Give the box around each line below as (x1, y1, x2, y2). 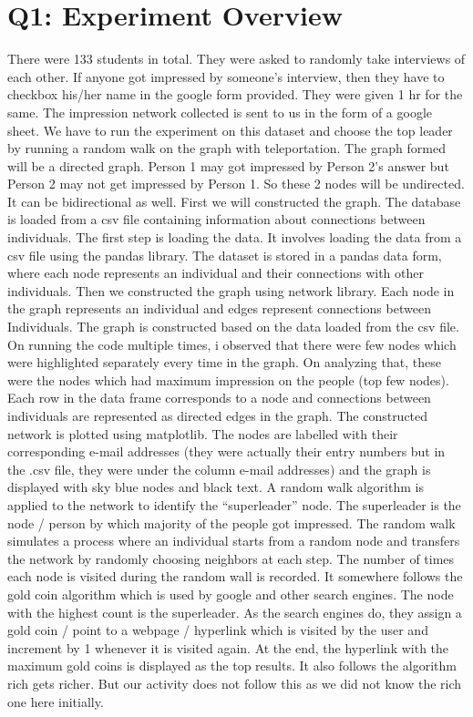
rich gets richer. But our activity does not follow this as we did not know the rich (7, 673, 462, 692)
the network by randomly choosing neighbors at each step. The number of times (7, 548, 455, 568)
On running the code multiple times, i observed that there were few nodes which (7, 334, 457, 353)
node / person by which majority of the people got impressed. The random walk (7, 513, 456, 532)
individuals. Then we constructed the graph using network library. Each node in (7, 281, 455, 300)
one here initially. (7, 691, 104, 711)
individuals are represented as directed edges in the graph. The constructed (7, 406, 428, 425)
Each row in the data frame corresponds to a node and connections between (7, 388, 431, 407)
